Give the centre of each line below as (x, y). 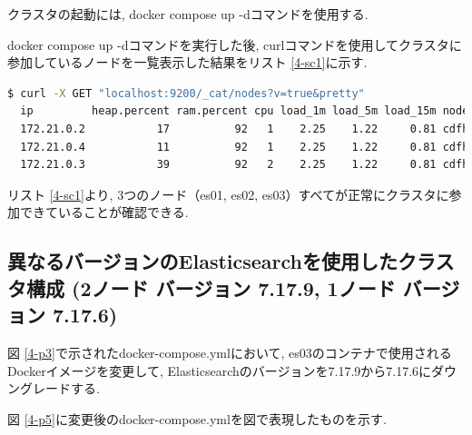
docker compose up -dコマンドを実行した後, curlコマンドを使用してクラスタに (235, 44)
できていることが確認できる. (104, 212)
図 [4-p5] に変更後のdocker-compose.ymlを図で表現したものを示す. (197, 418)
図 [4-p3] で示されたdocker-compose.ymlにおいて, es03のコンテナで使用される (230, 352)
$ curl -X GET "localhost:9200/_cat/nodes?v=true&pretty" (186, 93)
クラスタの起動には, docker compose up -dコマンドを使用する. (188, 14)
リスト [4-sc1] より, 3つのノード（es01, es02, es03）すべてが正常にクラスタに (228, 194)
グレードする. (59, 388)
